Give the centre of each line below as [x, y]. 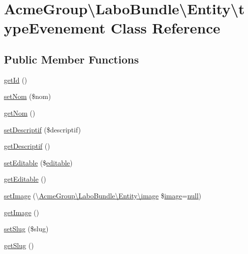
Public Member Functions [71, 59]
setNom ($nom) [28, 96]
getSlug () [19, 245]
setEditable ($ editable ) [38, 162]
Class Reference [166, 28]
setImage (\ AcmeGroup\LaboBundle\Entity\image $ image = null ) [103, 195]
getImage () [22, 212]
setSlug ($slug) [26, 229]
